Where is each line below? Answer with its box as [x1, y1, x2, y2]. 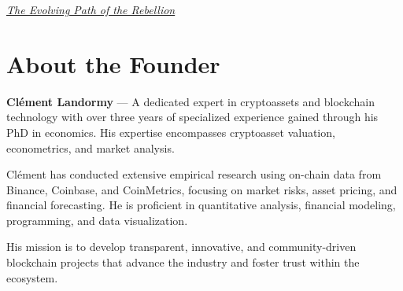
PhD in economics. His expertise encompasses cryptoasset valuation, [6, 123, 335, 140]
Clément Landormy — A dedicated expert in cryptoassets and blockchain [6, 93, 375, 109]
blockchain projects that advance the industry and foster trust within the [6, 254, 360, 271]
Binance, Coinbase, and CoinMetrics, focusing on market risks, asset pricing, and [6, 181, 397, 197]
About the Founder [6, 47, 220, 79]
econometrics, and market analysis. [6, 139, 175, 156]
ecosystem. [6, 269, 58, 285]
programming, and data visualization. [6, 212, 188, 228]
